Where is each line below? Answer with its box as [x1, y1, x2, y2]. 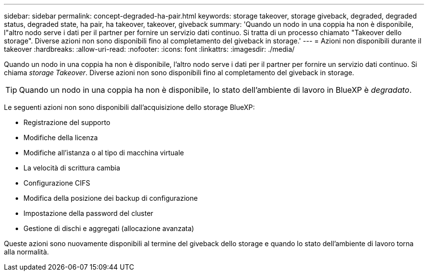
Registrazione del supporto [23, 118, 110, 127]
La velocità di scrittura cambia [23, 164, 120, 172]
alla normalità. [4, 248, 49, 256]
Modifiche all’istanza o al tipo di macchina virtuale [23, 148, 184, 157]
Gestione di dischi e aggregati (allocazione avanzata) [23, 224, 194, 233]
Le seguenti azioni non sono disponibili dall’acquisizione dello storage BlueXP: [4, 103, 255, 111]
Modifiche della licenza [23, 133, 98, 142]
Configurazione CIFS [23, 179, 90, 187]
